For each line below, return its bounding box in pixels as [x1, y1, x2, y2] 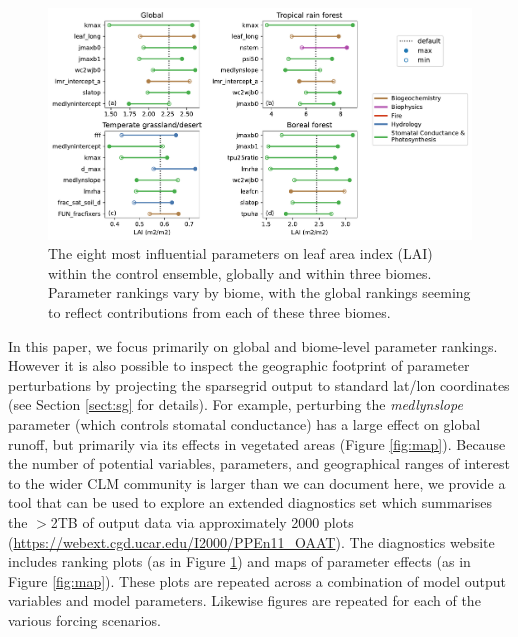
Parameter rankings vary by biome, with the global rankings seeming [48, 282, 471, 303]
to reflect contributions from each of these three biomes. [48, 302, 391, 323]
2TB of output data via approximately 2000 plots [50, 511, 354, 532]
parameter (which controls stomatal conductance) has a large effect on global [8, 414, 481, 435]
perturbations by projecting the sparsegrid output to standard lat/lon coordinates [8, 374, 510, 395]
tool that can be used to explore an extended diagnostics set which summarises [8, 492, 492, 513]
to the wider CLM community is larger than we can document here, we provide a [8, 472, 506, 493]
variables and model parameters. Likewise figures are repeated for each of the [8, 590, 481, 611]
